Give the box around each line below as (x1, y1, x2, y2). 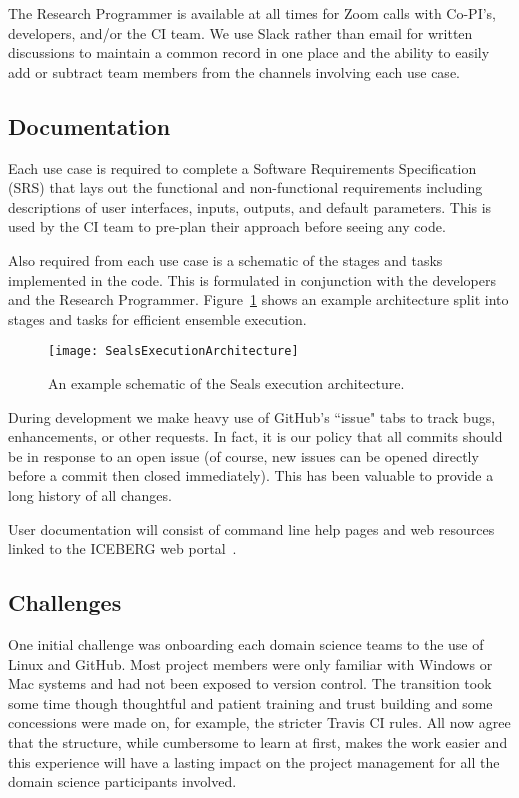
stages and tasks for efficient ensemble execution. (8, 308, 307, 329)
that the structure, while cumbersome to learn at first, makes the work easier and (8, 731, 508, 752)
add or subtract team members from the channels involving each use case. (8, 61, 460, 82)
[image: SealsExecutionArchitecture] (48, 344, 299, 359)
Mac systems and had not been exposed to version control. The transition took (8, 673, 492, 694)
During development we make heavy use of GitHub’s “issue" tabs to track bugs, (8, 406, 496, 427)
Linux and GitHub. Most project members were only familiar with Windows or (8, 653, 493, 674)
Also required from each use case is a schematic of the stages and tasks (8, 249, 443, 270)
